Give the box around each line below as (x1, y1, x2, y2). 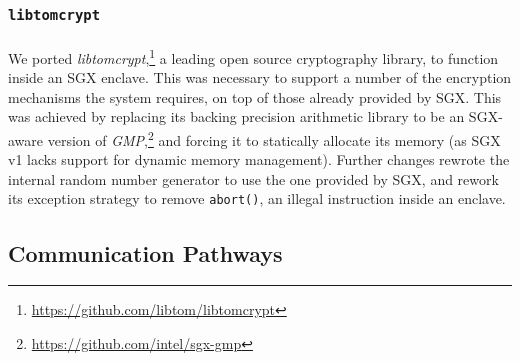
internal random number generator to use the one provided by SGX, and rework (8, 168, 499, 189)
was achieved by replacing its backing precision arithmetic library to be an (8, 106, 465, 127)
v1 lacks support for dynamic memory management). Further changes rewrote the (8, 149, 510, 170)
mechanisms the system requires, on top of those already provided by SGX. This (8, 86, 502, 107)
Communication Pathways (8, 237, 283, 268)
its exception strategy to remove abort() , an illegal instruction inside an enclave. (8, 188, 506, 209)
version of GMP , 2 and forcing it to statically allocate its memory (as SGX (47, 127, 501, 150)
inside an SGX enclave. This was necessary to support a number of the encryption (8, 67, 512, 88)
